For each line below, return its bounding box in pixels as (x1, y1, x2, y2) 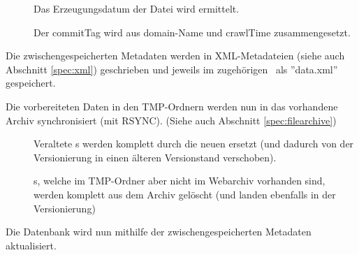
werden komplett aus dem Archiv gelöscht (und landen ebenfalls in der (34, 187, 336, 201)
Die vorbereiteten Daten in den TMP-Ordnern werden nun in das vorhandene (6, 99, 338, 113)
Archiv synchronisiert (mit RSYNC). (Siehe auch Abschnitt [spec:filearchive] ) (6, 112, 337, 127)
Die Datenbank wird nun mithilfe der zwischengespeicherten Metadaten (6, 224, 312, 239)
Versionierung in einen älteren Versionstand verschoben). (34, 150, 277, 164)
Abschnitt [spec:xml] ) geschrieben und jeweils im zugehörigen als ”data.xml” (6, 61, 338, 76)
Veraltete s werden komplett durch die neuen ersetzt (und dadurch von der (34, 136, 354, 151)
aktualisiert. (6, 238, 57, 252)
